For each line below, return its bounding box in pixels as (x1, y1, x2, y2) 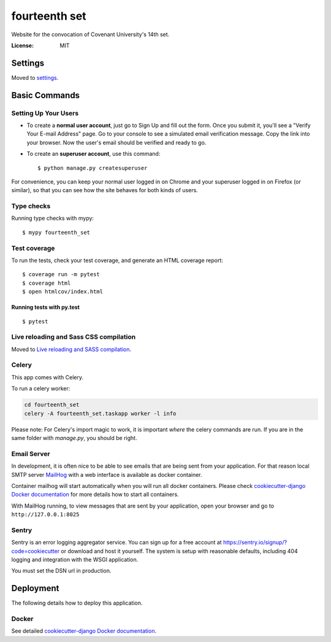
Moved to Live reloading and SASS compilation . (11, 346, 132, 353)
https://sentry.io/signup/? (223, 539, 287, 546)
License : (11, 42, 34, 49)
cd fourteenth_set (24, 401, 80, 408)
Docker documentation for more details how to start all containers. (11, 491, 179, 498)
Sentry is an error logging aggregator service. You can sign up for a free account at (11, 539, 222, 546)
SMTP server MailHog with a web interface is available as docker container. (11, 471, 202, 478)
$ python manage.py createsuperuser (37, 164, 148, 171)
